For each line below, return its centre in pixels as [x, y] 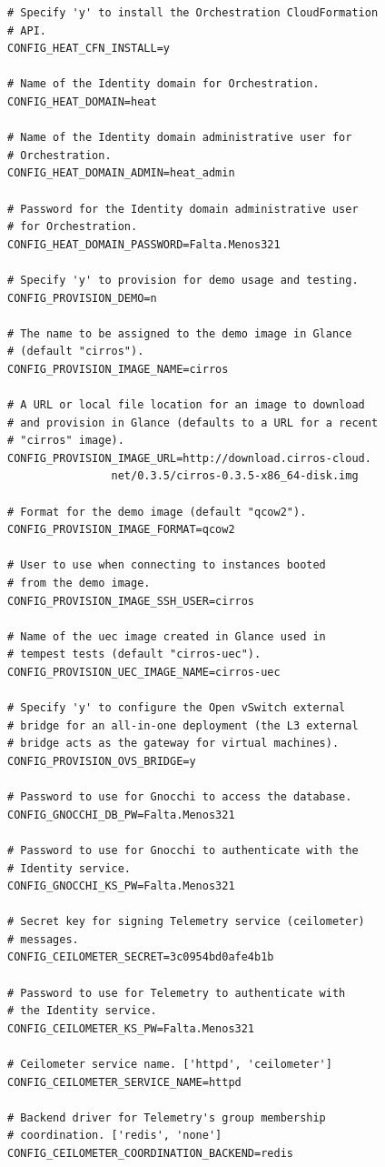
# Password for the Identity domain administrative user [183, 209]
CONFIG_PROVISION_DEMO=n [82, 298]
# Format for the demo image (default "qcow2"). [157, 512]
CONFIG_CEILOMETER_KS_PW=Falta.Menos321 [131, 1028]
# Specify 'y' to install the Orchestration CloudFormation [193, 13]
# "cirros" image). [66, 441]
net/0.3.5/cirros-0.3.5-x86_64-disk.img [235, 476]
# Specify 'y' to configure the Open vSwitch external [177, 708]
